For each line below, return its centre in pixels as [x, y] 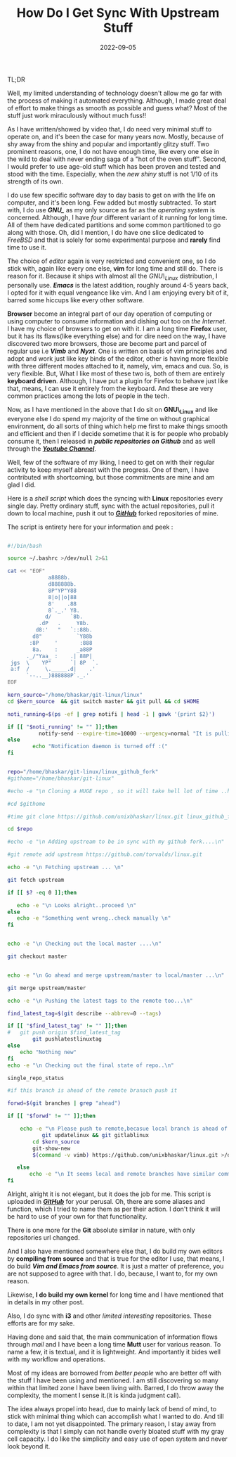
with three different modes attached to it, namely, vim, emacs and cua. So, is [118, 366]
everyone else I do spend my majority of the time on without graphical [109, 418]
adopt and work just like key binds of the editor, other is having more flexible [118, 358]
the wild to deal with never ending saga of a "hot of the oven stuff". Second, [117, 159]
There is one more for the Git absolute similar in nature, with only [101, 1230]
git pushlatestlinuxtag [67, 1039]
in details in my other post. [46, 1302]
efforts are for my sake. [41, 1323]
